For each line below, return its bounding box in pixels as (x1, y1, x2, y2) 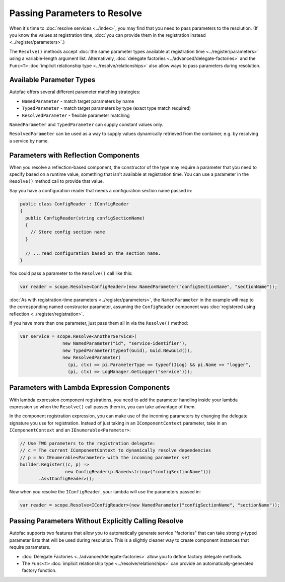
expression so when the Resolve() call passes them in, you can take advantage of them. (9, 403, 196, 410)
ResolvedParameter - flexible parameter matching (22, 112, 130, 118)
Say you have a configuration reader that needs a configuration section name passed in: (9, 187, 192, 193)
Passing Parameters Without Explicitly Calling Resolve (9, 517, 184, 526)
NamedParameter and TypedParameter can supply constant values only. (9, 121, 164, 127)
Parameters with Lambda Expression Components (9, 383, 170, 392)
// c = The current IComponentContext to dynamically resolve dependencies (20, 448, 211, 453)
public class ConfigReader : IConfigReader (20, 201, 129, 206)
